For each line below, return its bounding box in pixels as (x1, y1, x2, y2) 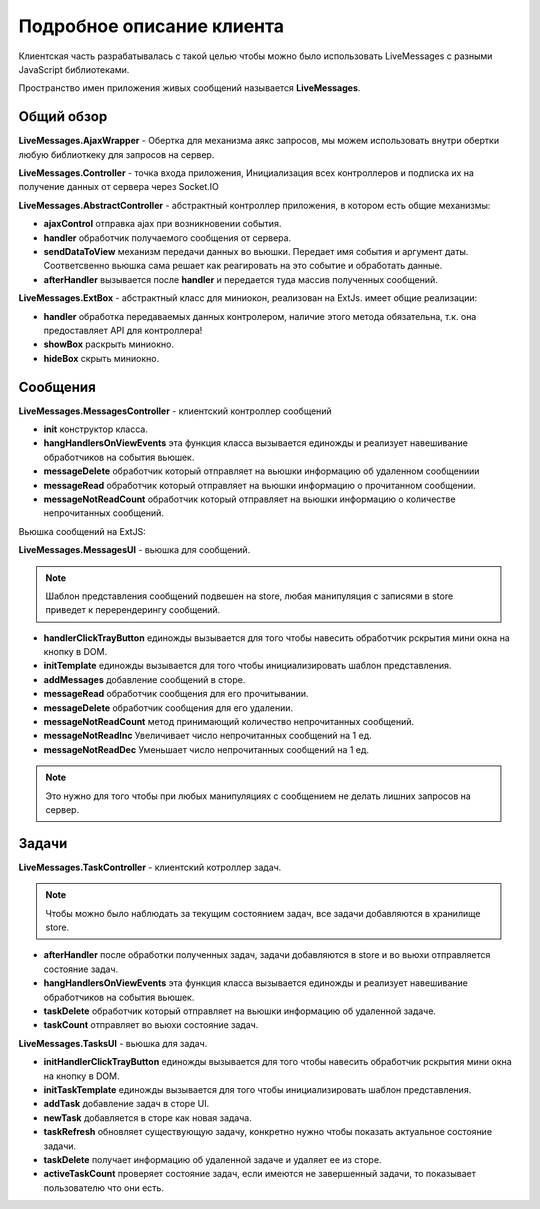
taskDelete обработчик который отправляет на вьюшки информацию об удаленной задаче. (43, 1005, 437, 1017)
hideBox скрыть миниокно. (43, 352, 160, 364)
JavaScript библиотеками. (18, 63, 130, 75)
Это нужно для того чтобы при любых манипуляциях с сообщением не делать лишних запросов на (45, 790, 472, 802)
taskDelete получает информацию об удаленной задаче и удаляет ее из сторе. (43, 1153, 382, 1165)
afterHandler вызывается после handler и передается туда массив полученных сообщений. (43, 273, 439, 285)
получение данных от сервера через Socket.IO (18, 181, 220, 193)
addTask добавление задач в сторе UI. (43, 1098, 210, 1110)
